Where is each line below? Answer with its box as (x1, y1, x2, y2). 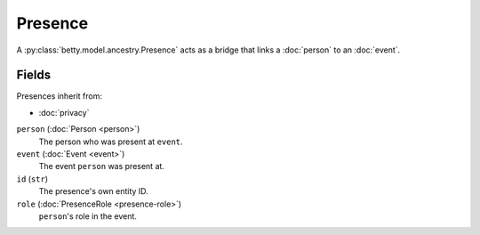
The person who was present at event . (38, 136, 183, 147)
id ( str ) (16, 174, 49, 184)
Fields (16, 68, 52, 83)
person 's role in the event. (38, 210, 138, 222)
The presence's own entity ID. (38, 186, 148, 197)
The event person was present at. (38, 161, 164, 172)
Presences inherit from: (16, 91, 102, 101)
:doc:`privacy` (38, 107, 90, 117)
